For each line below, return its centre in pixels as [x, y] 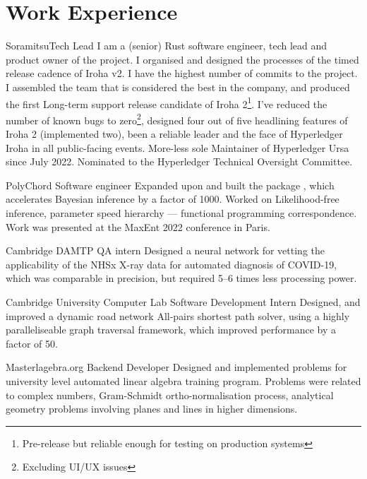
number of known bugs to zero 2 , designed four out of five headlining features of [177, 119]
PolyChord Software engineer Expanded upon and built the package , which [170, 185]
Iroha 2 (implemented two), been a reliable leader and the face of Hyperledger [174, 134]
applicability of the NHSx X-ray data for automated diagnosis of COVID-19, [172, 264]
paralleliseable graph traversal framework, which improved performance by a [171, 330]
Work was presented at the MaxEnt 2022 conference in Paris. [138, 226]
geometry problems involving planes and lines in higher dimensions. [152, 409]
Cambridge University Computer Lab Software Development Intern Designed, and [183, 301]
